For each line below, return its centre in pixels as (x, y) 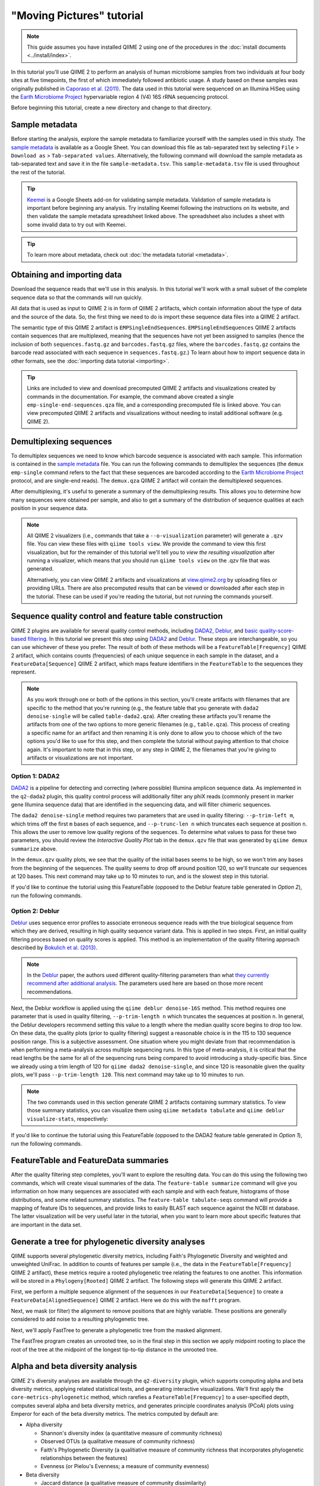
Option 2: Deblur (35, 911)
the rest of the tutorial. (38, 172)
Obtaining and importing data (66, 275)
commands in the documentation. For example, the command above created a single (130, 396)
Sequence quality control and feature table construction (117, 616)
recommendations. (50, 991)
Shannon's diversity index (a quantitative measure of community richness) (131, 1433)
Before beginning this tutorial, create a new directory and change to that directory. (111, 108)
